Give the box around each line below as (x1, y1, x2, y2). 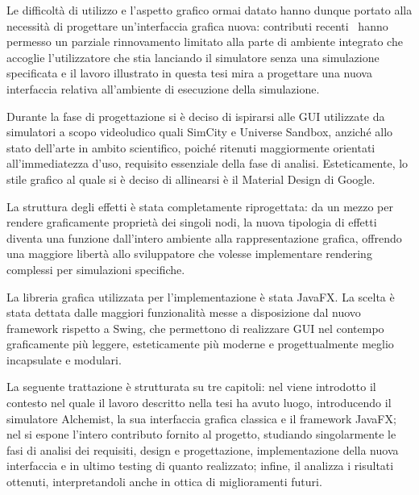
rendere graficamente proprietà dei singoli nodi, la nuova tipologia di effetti (6, 214, 377, 231)
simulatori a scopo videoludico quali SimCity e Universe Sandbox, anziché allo (6, 123, 393, 140)
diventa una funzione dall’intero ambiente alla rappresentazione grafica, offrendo (6, 229, 402, 246)
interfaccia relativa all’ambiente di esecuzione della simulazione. (6, 80, 320, 97)
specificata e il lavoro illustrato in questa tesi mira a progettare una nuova (6, 64, 372, 81)
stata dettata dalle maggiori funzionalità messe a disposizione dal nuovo (6, 304, 361, 321)
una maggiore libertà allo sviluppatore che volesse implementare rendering (6, 245, 372, 262)
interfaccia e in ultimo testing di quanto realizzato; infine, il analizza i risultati (6, 457, 394, 474)
